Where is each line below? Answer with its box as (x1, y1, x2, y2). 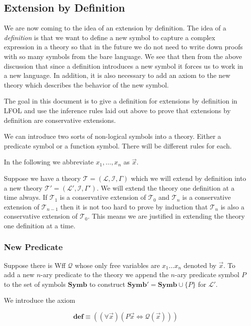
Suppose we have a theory (4, 173, 81, 183)
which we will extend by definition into (131, 173, 246, 183)
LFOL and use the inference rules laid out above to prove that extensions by (4, 105, 231, 115)
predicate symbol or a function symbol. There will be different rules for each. (4, 140, 232, 150)
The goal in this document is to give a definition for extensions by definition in (4, 96, 237, 106)
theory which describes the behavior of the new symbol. (4, 79, 169, 89)
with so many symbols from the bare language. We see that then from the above (4, 51, 242, 61)
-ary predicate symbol (175, 269, 239, 280)
